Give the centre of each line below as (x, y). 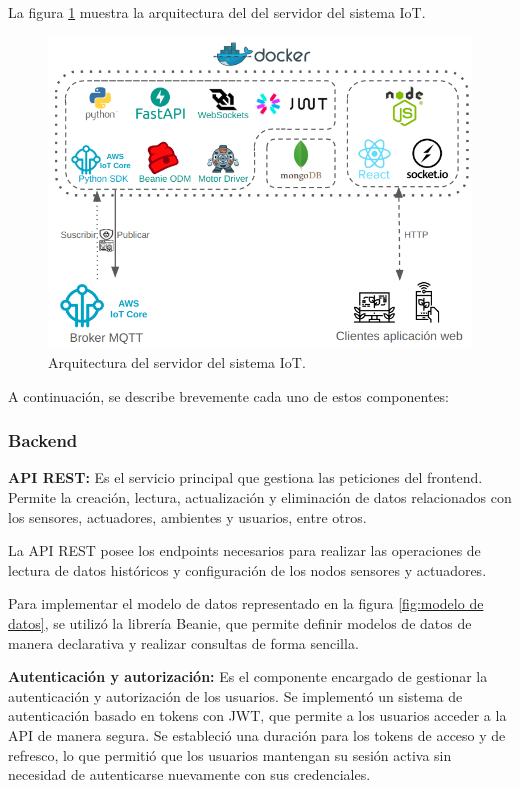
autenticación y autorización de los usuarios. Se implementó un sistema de (235, 695)
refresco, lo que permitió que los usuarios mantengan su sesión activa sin (230, 754)
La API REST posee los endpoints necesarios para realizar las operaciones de (244, 550)
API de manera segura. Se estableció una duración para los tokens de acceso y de (257, 735)
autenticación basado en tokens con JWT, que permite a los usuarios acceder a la (257, 715)
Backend (43, 440)
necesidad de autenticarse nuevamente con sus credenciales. (189, 774)
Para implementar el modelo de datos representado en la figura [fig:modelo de (246, 603)
